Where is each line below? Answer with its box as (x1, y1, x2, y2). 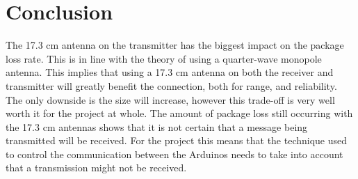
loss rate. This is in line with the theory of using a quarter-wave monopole (6, 51, 322, 65)
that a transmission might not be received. (6, 160, 187, 175)
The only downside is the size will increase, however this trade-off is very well (6, 92, 335, 107)
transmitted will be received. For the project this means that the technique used (6, 133, 348, 148)
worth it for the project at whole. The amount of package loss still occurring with (6, 106, 353, 120)
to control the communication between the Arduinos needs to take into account (6, 146, 343, 161)
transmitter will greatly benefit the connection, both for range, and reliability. (6, 78, 337, 93)
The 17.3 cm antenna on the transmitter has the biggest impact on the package (6, 38, 344, 52)
